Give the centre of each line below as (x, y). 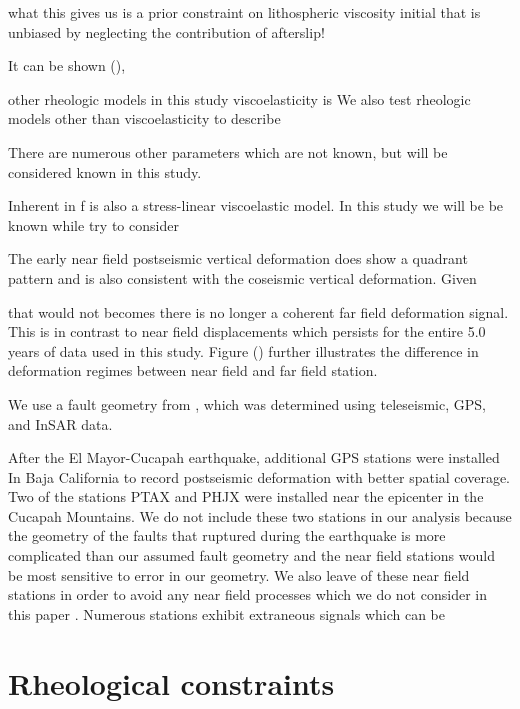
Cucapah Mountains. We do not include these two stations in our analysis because (260, 515)
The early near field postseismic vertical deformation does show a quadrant (238, 258)
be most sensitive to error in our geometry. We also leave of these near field (239, 574)
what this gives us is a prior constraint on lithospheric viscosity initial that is (244, 12)
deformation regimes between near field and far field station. (193, 370)
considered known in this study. (105, 171)
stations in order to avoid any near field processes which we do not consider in (247, 594)
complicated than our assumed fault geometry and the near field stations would (251, 555)
